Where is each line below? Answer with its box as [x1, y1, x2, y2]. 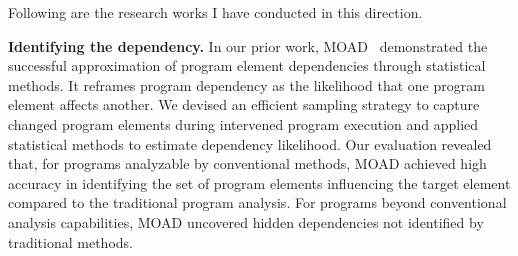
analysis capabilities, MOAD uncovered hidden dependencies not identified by [8, 211, 484, 232]
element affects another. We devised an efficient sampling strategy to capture [8, 94, 480, 115]
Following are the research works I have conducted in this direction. [8, 2, 423, 22]
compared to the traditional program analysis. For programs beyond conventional [8, 192, 507, 213]
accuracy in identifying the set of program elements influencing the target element [8, 172, 511, 193]
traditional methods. [8, 231, 133, 252]
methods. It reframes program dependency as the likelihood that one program [8, 74, 485, 95]
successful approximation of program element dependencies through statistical [8, 55, 486, 76]
